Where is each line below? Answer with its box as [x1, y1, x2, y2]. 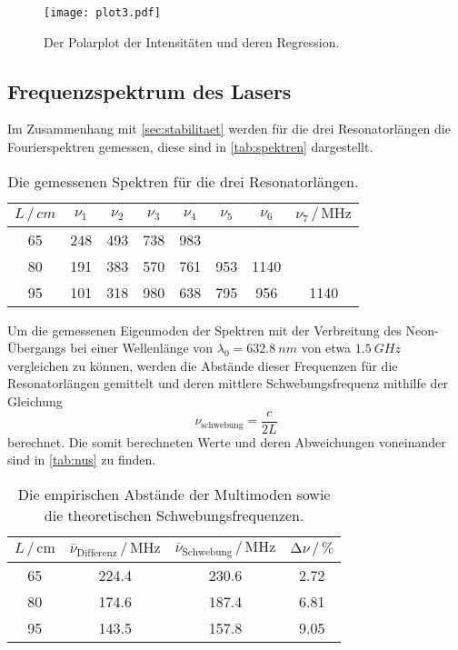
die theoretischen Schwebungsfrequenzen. [44, 504, 304, 525]
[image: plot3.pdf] [44, 6, 161, 19]
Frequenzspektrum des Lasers [7, 76, 292, 105]
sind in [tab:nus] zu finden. [7, 450, 156, 469]
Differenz [76, 547, 117, 558]
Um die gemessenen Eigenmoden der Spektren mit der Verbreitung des [7, 320, 402, 339]
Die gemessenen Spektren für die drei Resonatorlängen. [7, 170, 359, 192]
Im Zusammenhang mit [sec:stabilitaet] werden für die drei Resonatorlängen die [7, 119, 451, 138]
